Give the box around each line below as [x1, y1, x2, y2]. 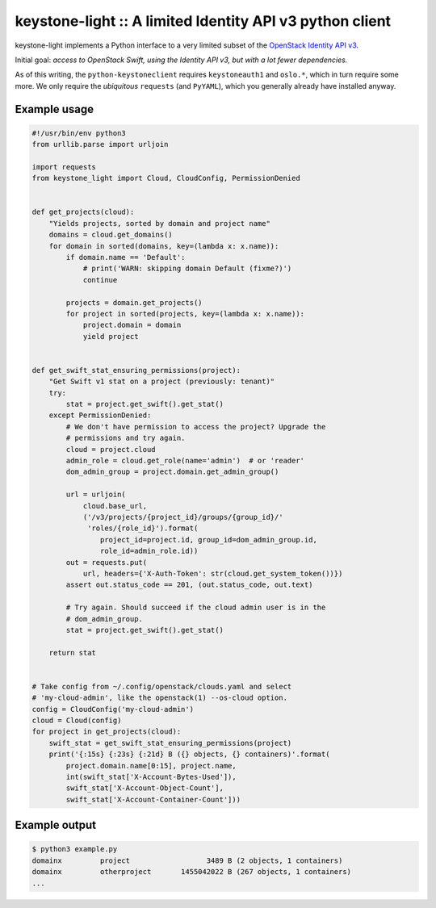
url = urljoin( [65, 490, 127, 500]
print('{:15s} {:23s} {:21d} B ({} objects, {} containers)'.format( [48, 750, 330, 759]
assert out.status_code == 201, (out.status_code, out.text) [65, 580, 313, 589]
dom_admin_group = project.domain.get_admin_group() [65, 467, 279, 476]
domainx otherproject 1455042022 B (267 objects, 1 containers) [31, 868, 351, 877]
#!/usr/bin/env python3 [31, 128, 127, 137]
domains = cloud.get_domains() [48, 230, 173, 240]
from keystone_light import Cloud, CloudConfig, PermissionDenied [31, 174, 300, 183]
